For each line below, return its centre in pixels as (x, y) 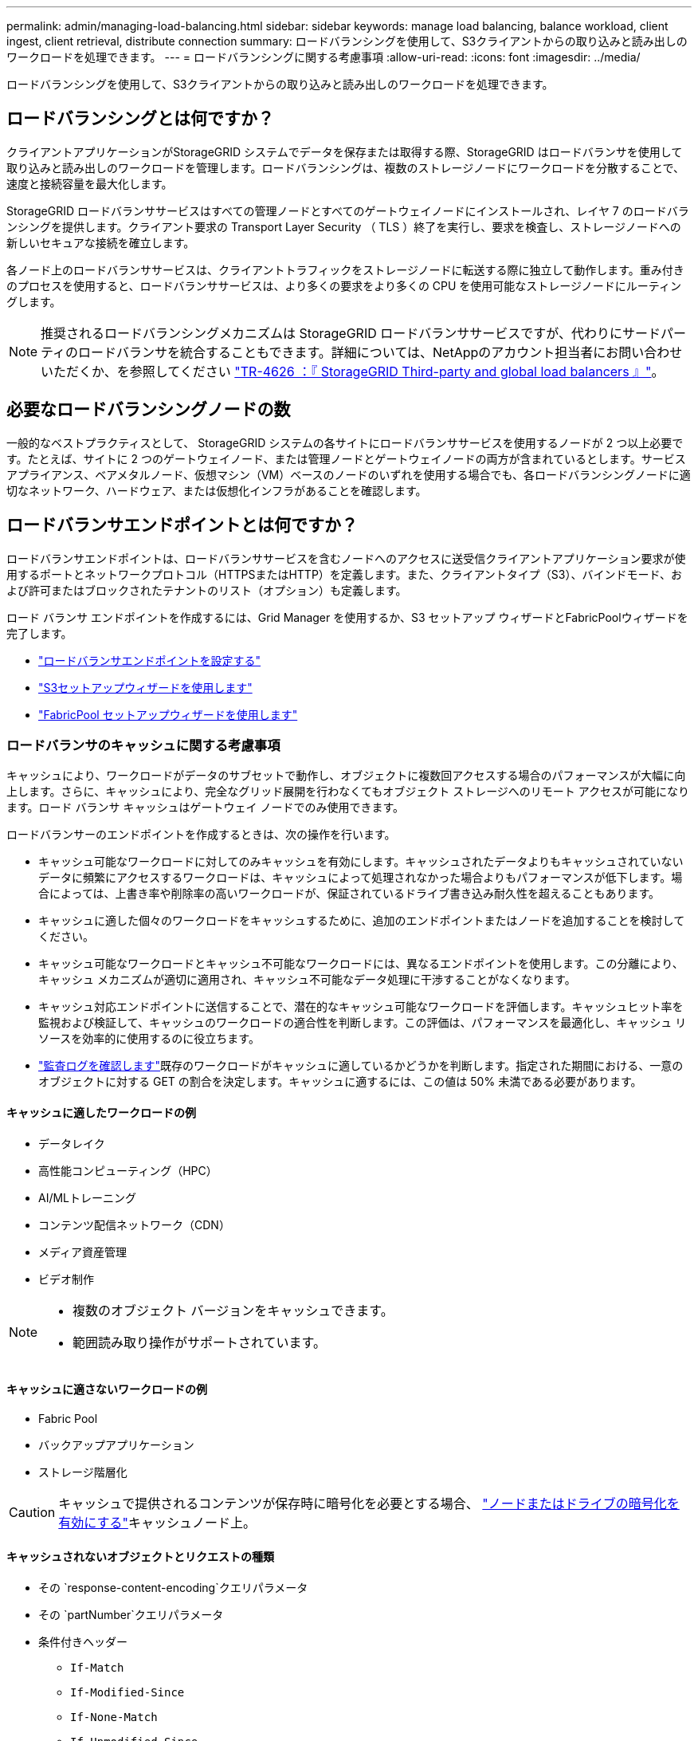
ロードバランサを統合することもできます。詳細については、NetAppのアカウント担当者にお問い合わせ (380, 352)
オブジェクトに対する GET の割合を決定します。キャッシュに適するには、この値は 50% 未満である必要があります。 (340, 1082)
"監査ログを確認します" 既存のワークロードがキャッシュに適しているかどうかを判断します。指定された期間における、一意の (361, 1066)
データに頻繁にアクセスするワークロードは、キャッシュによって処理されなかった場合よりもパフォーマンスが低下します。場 (361, 878)
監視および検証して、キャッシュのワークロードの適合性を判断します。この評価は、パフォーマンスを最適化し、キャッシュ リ (363, 1023)
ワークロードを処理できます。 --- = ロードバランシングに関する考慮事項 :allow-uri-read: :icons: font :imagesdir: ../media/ (324, 57)
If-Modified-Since (127, 1692)
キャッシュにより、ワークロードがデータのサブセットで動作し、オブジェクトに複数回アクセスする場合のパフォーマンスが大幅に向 (346, 776)
